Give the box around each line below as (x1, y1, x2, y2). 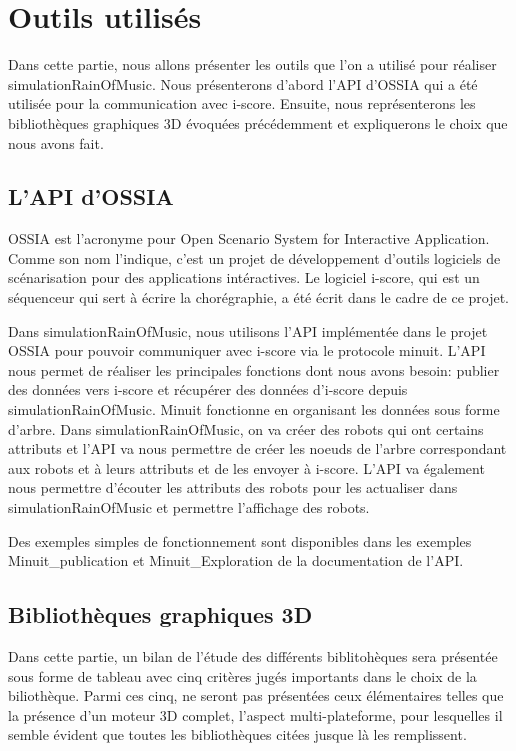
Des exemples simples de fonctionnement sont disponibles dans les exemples (8, 530, 472, 551)
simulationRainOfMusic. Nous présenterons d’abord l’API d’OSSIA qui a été (8, 73, 478, 94)
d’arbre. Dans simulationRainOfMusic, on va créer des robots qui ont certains (8, 418, 484, 439)
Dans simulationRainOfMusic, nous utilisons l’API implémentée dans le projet (8, 320, 488, 341)
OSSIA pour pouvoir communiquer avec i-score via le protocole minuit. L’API (8, 340, 486, 361)
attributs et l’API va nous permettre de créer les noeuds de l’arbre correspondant (8, 438, 507, 459)
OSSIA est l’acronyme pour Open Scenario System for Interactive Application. (8, 228, 490, 249)
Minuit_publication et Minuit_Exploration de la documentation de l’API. (8, 550, 464, 571)
